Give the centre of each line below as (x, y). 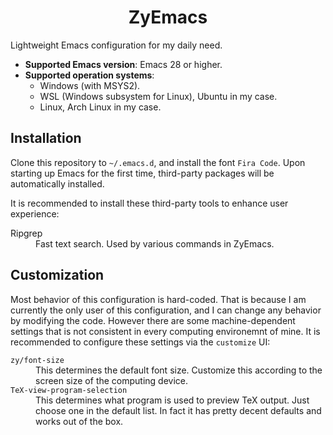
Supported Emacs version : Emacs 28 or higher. (123, 64)
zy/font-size (37, 360)
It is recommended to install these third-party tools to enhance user (149, 203)
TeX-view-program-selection (69, 390)
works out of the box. (79, 421)
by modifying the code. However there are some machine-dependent (153, 320)
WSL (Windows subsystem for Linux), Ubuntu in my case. (158, 96)
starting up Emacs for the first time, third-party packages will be (142, 173)
